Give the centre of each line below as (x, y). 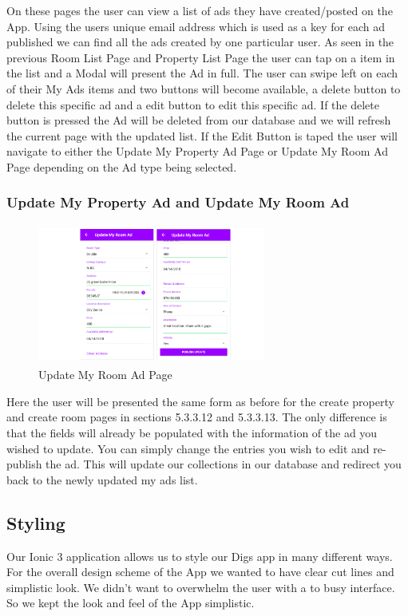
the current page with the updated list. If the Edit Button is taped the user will (202, 135)
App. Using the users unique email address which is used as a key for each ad (196, 26)
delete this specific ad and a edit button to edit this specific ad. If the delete (193, 104)
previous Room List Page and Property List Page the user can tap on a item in (201, 57)
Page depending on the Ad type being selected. (122, 166)
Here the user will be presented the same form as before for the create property (200, 401)
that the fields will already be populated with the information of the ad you (192, 432)
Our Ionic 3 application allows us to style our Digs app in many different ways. (200, 556)
